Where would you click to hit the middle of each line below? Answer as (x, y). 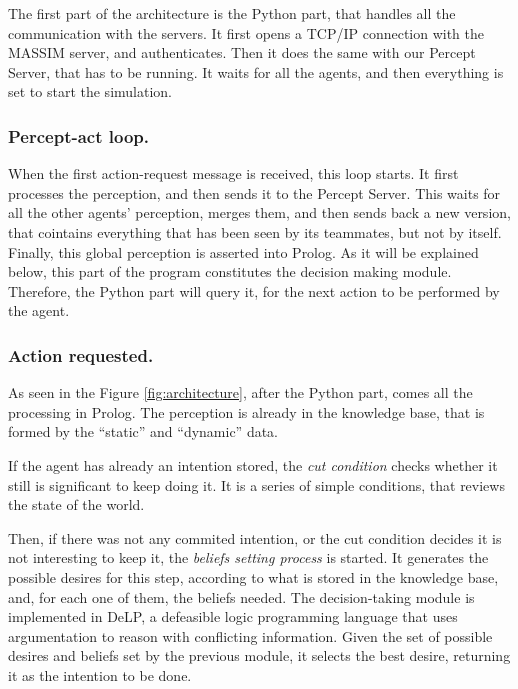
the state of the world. (76, 504)
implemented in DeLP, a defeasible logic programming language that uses (233, 616)
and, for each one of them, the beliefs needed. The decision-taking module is (241, 596)
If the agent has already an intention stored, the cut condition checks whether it (253, 464)
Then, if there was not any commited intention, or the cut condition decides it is (255, 537)
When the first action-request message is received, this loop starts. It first (233, 173)
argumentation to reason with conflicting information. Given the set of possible (250, 635)
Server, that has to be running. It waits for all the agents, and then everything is (256, 71)
